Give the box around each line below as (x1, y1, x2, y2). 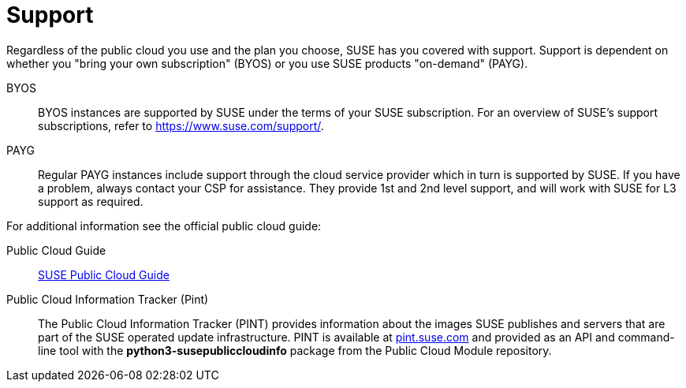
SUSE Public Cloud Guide (38, 267, 170, 282)
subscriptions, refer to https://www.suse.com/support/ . (38, 118, 324, 132)
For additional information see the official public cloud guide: (6, 218, 322, 233)
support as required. (38, 194, 144, 208)
